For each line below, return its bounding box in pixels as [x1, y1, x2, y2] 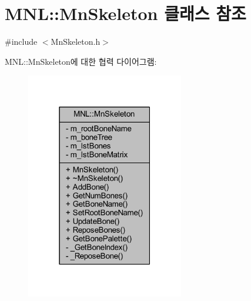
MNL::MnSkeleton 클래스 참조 [5, 1, 246, 25]
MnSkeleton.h [51, 35, 101, 48]
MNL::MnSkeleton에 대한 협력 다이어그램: [5, 55, 157, 67]
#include [5, 35, 38, 48]
